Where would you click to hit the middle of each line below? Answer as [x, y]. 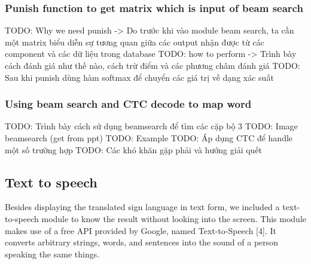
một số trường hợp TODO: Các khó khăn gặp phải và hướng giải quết [134, 149]
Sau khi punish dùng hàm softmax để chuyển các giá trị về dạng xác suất [139, 77]
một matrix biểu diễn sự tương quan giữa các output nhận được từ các [135, 42]
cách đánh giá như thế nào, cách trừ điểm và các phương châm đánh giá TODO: [153, 65]
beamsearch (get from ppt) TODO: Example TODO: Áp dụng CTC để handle [149, 138]
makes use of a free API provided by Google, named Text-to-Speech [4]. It [141, 230]
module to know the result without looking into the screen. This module [174, 218]
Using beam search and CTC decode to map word [128, 104]
